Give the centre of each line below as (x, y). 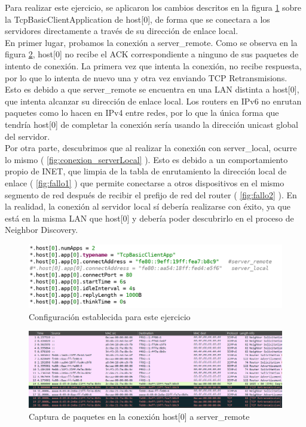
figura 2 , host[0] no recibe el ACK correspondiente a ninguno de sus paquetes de (152, 54)
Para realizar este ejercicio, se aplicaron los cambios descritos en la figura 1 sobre (153, 7)
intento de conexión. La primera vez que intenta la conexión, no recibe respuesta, (153, 65)
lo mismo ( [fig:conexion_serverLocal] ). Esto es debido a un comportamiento (146, 159)
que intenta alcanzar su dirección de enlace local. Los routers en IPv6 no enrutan (153, 101)
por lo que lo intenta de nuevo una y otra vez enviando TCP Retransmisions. (146, 77)
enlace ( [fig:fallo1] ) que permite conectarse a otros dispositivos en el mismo (145, 182)
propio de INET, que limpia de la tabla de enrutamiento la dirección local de (146, 171)
